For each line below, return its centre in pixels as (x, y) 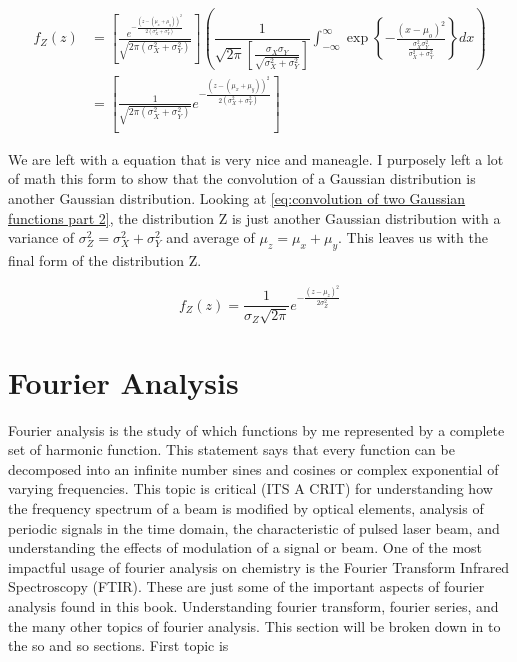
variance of (41, 237)
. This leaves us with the (412, 237)
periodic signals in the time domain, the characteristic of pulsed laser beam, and (254, 527)
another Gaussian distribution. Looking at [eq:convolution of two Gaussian (237, 198)
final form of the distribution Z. (105, 259)
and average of (210, 237)
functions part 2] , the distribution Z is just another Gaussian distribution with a (254, 217)
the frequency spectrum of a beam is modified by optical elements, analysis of (246, 508)
